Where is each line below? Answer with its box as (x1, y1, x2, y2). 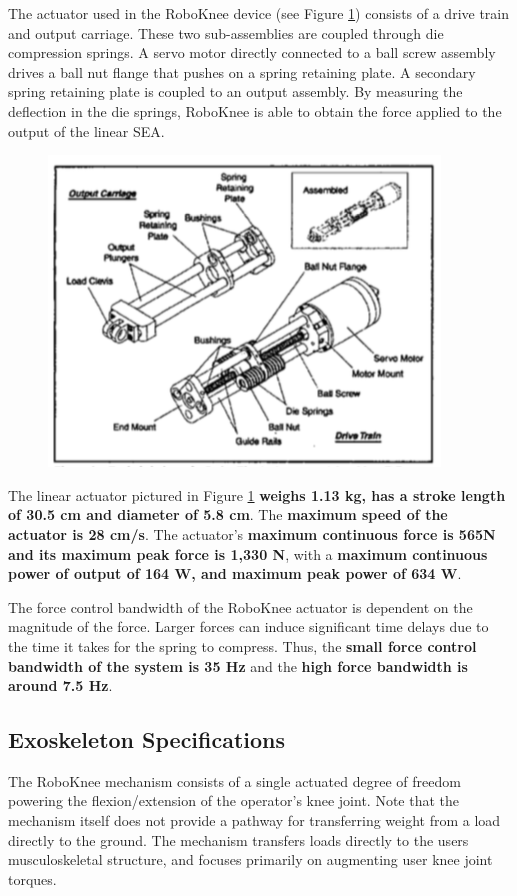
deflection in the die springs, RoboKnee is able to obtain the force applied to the (8, 100, 502, 121)
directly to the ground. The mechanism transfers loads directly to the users (8, 829, 469, 850)
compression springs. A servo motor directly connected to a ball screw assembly (8, 42, 496, 63)
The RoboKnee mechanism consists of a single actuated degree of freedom (8, 770, 461, 791)
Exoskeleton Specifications (8, 724, 286, 755)
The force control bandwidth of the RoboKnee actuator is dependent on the (8, 596, 473, 617)
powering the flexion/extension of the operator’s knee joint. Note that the (8, 790, 460, 811)
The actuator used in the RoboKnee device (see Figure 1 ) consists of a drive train (8, 3, 510, 23)
